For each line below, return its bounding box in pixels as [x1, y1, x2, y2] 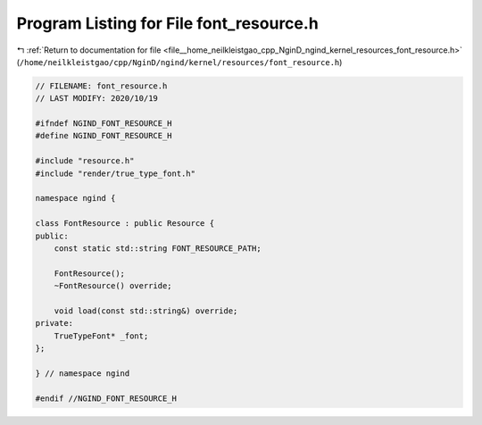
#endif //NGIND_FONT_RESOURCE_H [35, 393, 178, 404]
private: [35, 318, 74, 329]
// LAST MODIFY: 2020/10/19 [35, 94, 158, 104]
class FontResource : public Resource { [35, 219, 214, 229]
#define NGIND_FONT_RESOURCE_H [35, 130, 173, 141]
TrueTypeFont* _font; [54, 330, 149, 341]
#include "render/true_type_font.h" [35, 168, 196, 179]
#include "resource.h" [35, 156, 135, 166]
